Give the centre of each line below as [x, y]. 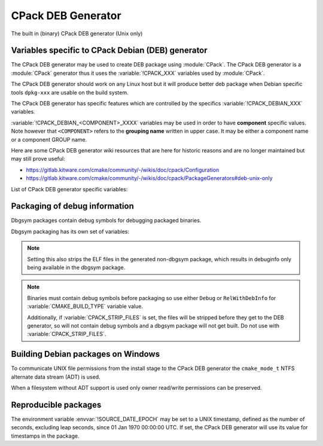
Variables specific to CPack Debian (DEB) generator [109, 51]
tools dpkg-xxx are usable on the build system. [70, 92]
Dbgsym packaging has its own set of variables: [70, 231]
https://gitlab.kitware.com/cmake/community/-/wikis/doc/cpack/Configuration [123, 170]
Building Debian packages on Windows [86, 354]
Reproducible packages [56, 404]
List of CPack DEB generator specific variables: [69, 189]
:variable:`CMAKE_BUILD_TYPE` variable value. [85, 306]
